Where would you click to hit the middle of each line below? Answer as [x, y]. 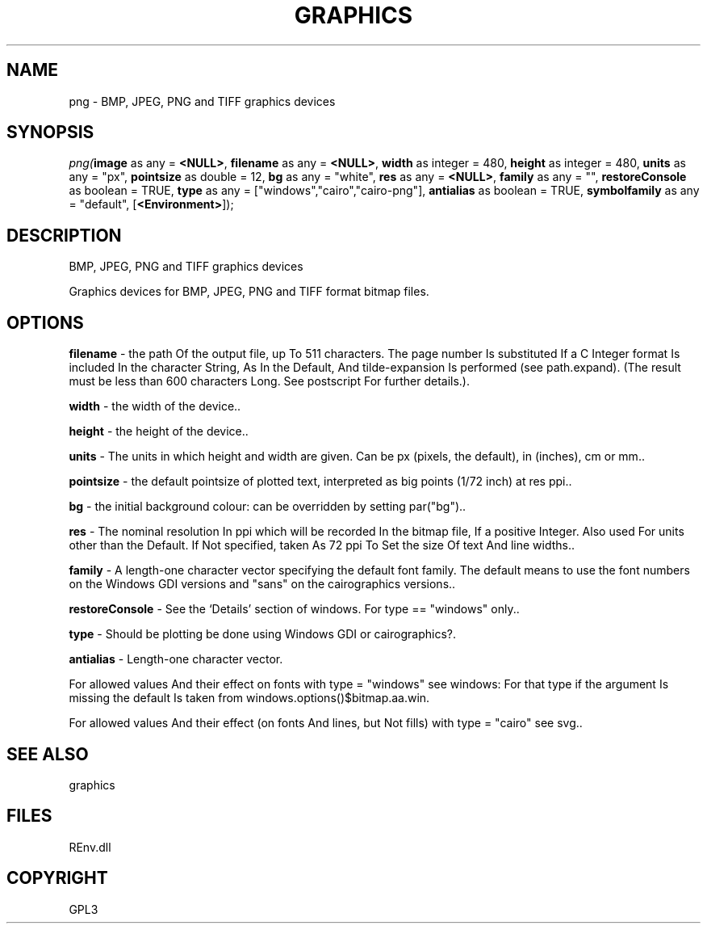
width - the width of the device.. [155, 406]
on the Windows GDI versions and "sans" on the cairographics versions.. [262, 584]
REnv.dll [90, 847]
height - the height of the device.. [159, 431]
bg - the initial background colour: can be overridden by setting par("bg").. [268, 507]
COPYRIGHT [57, 878]
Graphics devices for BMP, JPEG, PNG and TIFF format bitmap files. [249, 292]
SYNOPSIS [50, 133]
